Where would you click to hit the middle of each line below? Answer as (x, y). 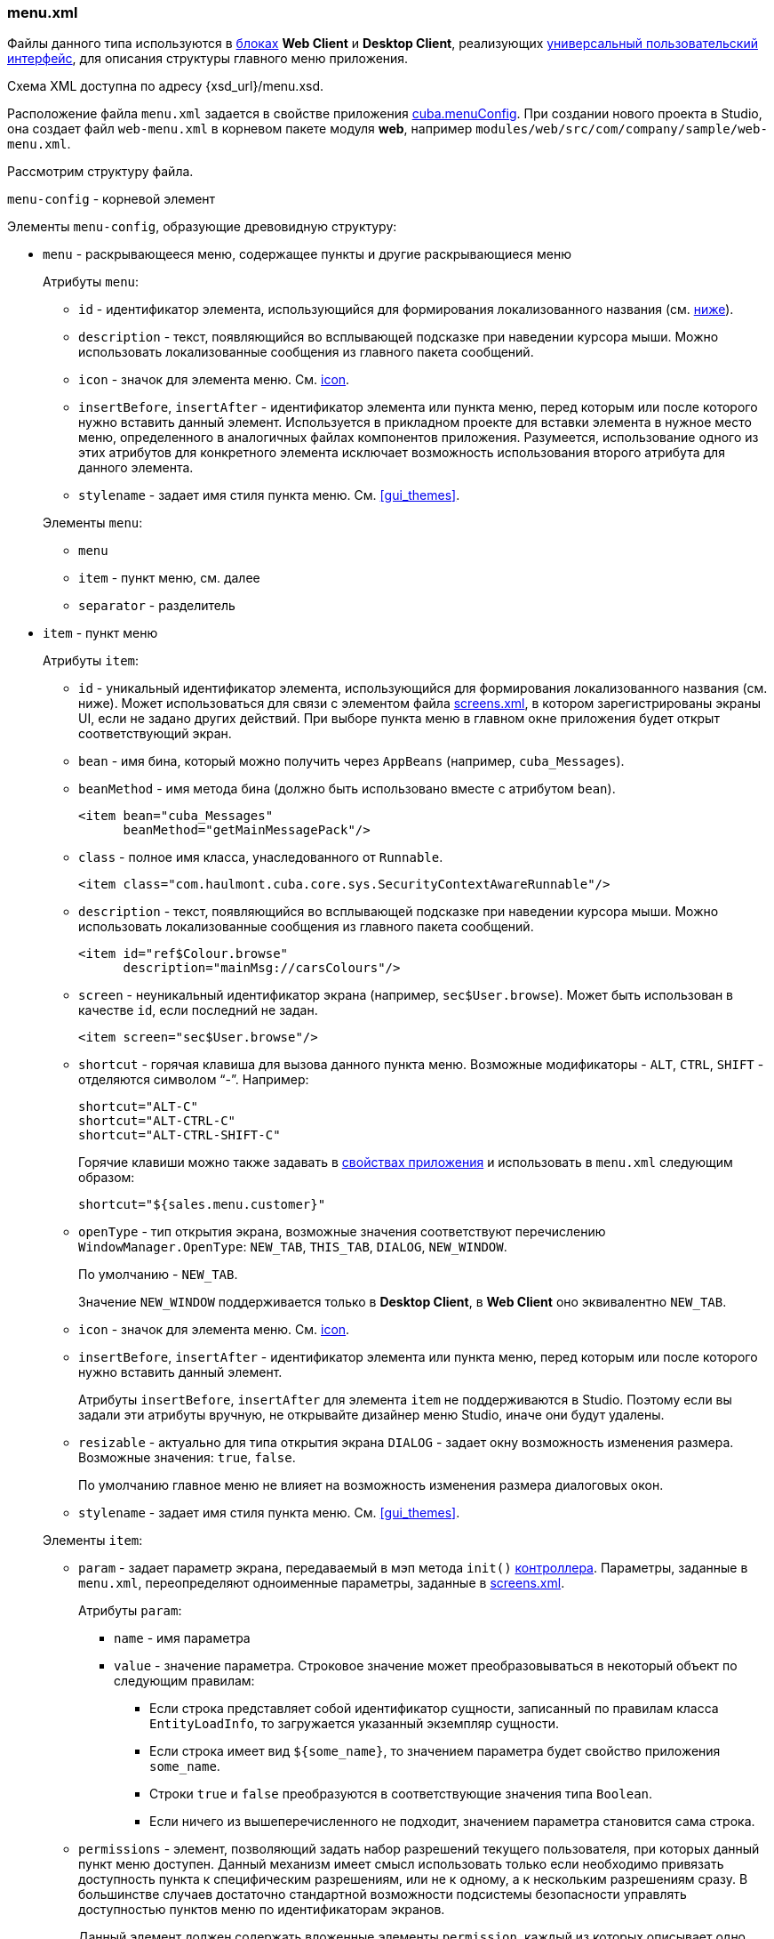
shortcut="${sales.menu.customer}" (202, 1205)
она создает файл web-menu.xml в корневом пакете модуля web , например (240, 129)
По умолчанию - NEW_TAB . (158, 1275)
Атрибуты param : (130, 1611)
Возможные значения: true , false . (187, 1458)
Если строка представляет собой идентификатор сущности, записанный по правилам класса (434, 1709)
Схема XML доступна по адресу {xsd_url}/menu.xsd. (166, 86)
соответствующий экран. (155, 734)
